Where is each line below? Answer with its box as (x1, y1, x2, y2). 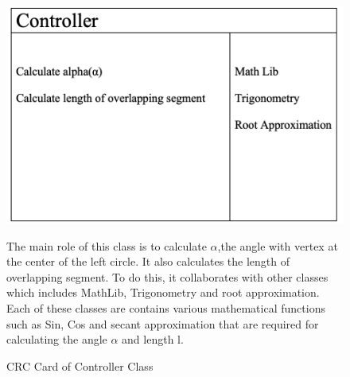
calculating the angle (6, 331, 107, 348)
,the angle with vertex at (217, 237, 338, 254)
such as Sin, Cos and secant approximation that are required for (6, 315, 319, 332)
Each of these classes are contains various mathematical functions (6, 300, 325, 316)
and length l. (122, 331, 184, 348)
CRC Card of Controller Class (6, 357, 154, 374)
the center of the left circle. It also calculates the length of (6, 253, 290, 270)
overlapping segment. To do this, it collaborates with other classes (6, 268, 329, 285)
